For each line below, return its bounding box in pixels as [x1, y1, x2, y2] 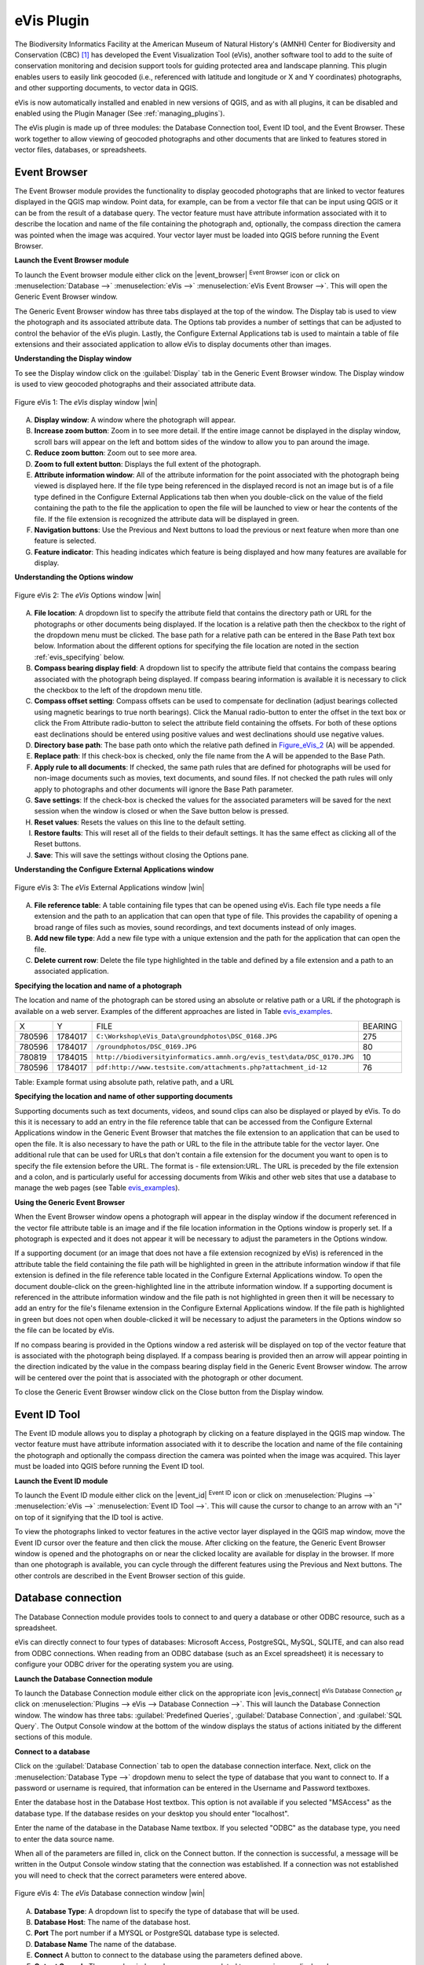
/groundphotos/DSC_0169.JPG [96, 1042, 196, 1051]
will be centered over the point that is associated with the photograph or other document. [14, 1372, 304, 1383]
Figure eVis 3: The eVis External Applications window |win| [14, 883, 205, 892]
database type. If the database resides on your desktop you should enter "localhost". [14, 1809, 290, 1818]
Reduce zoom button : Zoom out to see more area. [34, 448, 197, 457]
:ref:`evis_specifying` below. [34, 652, 125, 662]
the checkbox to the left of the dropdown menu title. [34, 685, 203, 695]
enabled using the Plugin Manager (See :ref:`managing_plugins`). [14, 108, 225, 118]
